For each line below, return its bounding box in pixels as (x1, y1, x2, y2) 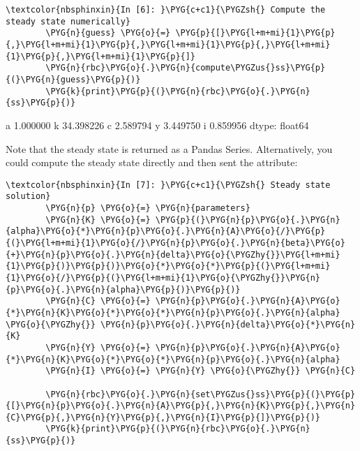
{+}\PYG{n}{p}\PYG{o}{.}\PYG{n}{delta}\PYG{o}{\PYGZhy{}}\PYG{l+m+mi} (6, 249, 340, 260)
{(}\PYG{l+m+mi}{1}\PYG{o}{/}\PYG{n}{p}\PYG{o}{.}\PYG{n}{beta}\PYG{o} (6, 237, 345, 248)
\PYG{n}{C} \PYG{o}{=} (45, 296, 151, 306)
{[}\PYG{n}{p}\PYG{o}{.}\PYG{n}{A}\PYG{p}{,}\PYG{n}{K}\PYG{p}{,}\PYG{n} (6, 401, 356, 411)
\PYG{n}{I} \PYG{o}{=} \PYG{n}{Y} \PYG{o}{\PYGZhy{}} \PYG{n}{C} (45, 366, 356, 376)
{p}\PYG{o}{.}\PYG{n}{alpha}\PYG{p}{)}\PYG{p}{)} (6, 284, 241, 295)
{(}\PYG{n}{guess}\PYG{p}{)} (6, 74, 141, 84)
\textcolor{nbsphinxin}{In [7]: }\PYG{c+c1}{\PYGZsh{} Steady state (6, 179, 331, 190)
